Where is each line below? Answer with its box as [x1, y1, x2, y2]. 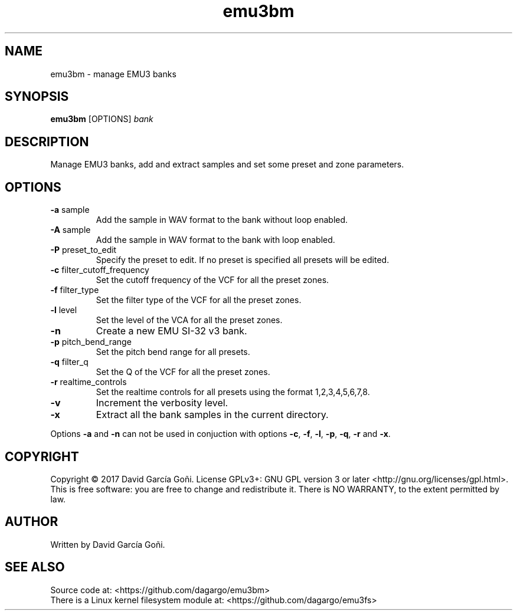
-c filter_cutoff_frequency [50, 265, 149, 275]
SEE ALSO [5, 560, 65, 575]
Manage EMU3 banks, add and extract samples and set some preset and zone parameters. [50, 159, 404, 170]
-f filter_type [50, 285, 99, 295]
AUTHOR [5, 514, 58, 530]
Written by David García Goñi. [50, 539, 165, 550]
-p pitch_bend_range [50, 337, 132, 347]
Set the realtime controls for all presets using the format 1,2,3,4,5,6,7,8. [96, 387, 370, 397]
